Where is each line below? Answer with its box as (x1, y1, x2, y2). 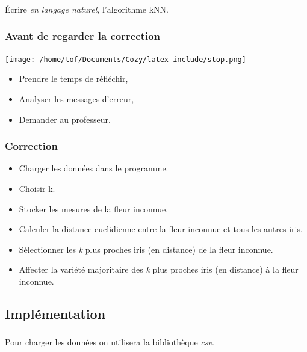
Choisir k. (19, 182, 55, 194)
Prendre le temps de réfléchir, (19, 72, 128, 85)
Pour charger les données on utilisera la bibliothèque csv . (5, 336, 214, 348)
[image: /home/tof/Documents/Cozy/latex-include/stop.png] (5, 55, 246, 64)
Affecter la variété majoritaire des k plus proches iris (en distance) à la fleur (19, 263, 299, 276)
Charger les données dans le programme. (19, 162, 169, 174)
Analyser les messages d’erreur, (19, 92, 134, 105)
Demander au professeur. (19, 113, 111, 125)
